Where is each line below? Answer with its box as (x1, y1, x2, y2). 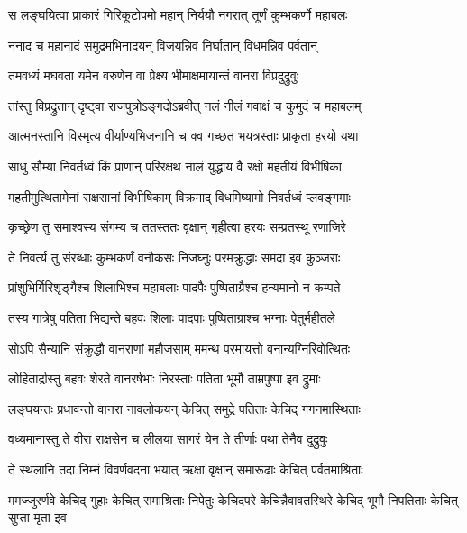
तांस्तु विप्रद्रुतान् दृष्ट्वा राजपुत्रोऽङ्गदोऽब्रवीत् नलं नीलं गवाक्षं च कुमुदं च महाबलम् (8, 96, 362, 115)
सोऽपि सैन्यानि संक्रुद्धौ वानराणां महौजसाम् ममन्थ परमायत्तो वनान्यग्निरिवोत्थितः (8, 338, 351, 357)
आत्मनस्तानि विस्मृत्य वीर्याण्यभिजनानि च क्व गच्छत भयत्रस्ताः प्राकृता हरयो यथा (8, 126, 359, 145)
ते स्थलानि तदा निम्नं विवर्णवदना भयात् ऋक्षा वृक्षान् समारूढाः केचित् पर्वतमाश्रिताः (8, 459, 363, 478)
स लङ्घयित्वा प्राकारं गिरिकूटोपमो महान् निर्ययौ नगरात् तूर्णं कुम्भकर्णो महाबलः (8, 5, 348, 23)
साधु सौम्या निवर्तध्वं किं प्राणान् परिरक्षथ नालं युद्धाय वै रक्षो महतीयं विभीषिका (8, 156, 342, 175)
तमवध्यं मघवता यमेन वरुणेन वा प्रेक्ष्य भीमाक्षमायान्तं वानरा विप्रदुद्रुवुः (8, 66, 299, 85)
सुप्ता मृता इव (8, 508, 67, 527)
